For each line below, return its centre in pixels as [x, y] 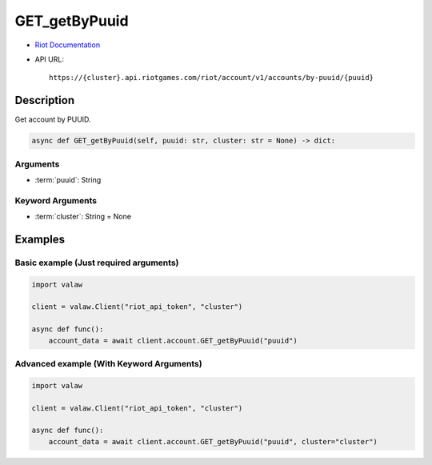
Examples [40, 239]
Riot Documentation [67, 45]
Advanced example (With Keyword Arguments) [109, 363]
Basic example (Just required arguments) [97, 263]
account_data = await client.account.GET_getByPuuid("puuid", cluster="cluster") [213, 441]
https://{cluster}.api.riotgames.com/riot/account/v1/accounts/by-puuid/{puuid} [212, 78]
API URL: [49, 59]
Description [45, 100]
